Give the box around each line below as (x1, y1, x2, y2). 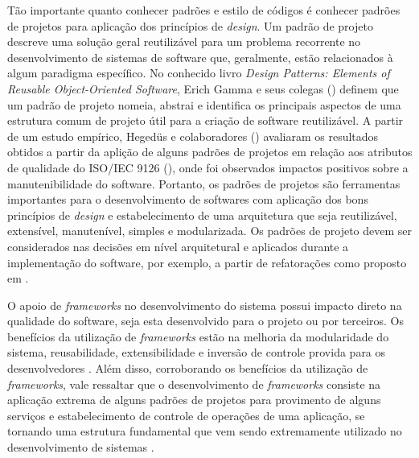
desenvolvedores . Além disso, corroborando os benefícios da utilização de (7, 360, 368, 377)
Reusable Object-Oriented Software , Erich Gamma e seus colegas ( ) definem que (7, 80, 399, 97)
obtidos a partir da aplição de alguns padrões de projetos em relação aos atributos (7, 143, 413, 160)
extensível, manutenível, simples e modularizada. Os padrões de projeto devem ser (7, 222, 413, 239)
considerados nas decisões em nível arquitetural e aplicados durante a (7, 237, 349, 254)
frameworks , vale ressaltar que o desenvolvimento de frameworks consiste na (7, 375, 381, 392)
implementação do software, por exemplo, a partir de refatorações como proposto (7, 254, 407, 270)
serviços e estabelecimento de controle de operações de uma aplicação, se (7, 406, 365, 423)
